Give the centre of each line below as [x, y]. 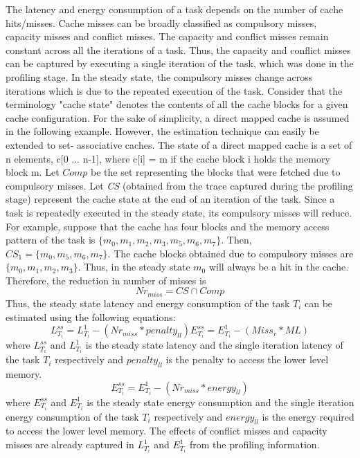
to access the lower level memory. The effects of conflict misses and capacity [166, 431]
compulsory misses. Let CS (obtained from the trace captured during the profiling [179, 185]
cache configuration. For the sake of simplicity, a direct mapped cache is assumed [178, 117]
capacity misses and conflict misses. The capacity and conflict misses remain [167, 36]
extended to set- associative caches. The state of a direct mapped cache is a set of [179, 144]
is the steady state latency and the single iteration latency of [214, 345]
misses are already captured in [70, 445]
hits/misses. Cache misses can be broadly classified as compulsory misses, [161, 22]
